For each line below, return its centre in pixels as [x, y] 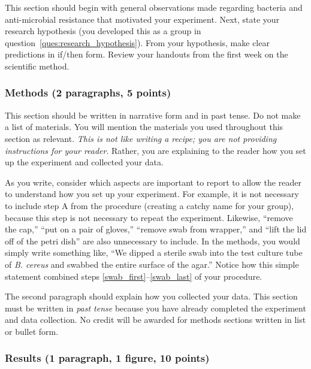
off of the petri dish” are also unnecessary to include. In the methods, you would [153, 241]
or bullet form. [32, 331]
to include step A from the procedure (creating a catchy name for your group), [150, 205]
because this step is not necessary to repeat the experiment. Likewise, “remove [149, 217]
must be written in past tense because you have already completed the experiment [155, 308]
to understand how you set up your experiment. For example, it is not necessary [152, 194]
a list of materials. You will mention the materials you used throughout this [144, 127]
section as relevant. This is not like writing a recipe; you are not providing [141, 138]
